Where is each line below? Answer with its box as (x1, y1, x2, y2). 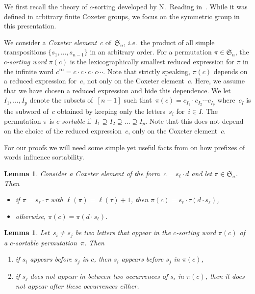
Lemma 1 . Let (4, 227, 50, 238)
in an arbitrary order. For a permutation (90, 47, 212, 57)
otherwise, (15, 211, 46, 221)
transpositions (4, 47, 46, 57)
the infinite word (4, 66, 54, 76)
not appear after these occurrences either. (15, 281, 139, 291)
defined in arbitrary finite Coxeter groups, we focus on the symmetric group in (4, 11, 240, 21)
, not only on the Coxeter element (83, 76, 185, 86)
